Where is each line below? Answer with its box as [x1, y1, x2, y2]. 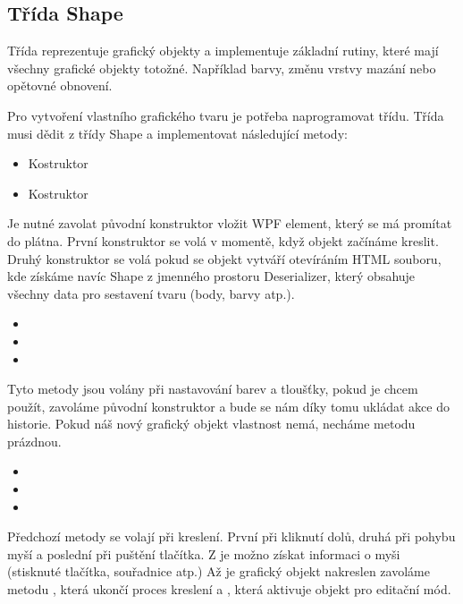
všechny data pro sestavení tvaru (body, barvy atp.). [7, 284, 295, 302]
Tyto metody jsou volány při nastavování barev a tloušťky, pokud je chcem [7, 379, 418, 398]
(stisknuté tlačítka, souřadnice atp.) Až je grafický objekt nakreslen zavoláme [7, 562, 430, 581]
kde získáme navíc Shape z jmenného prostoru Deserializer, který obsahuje [7, 267, 416, 285]
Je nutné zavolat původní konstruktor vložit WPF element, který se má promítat [7, 214, 452, 233]
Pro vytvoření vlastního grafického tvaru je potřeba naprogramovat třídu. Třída [7, 106, 444, 124]
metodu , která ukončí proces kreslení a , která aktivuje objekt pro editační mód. [7, 580, 451, 599]
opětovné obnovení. [7, 76, 113, 95]
